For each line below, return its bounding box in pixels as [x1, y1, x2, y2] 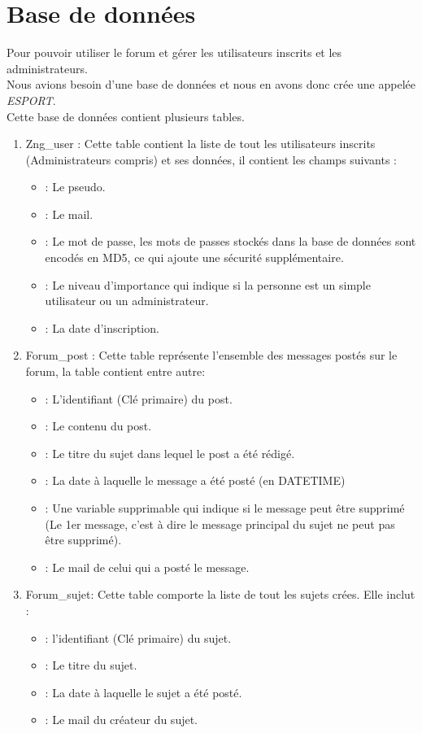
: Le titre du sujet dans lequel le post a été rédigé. [45, 444, 295, 461]
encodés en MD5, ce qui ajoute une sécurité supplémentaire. [45, 249, 344, 266]
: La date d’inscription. [45, 319, 159, 336]
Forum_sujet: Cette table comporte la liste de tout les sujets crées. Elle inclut [25, 586, 415, 603]
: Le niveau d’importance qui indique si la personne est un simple [45, 276, 371, 293]
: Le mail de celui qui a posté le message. [45, 558, 250, 575]
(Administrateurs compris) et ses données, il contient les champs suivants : [25, 151, 398, 168]
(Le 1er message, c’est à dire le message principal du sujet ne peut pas [45, 515, 395, 532]
